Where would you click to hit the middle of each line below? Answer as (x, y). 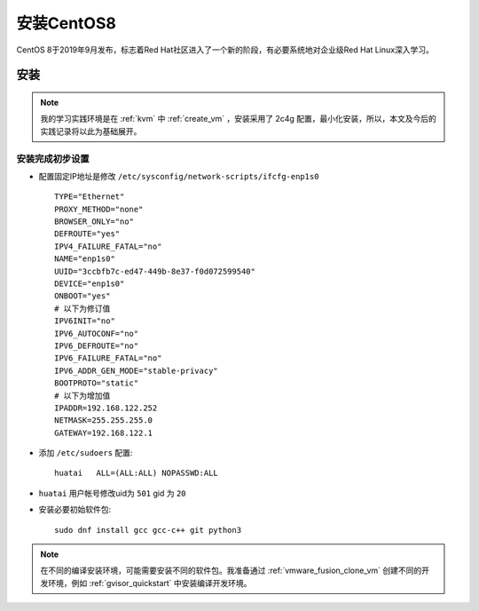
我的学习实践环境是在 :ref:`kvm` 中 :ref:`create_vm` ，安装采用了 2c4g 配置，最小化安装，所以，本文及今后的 (238, 119)
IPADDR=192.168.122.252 (106, 408)
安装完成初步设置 (53, 158)
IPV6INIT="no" (85, 321)
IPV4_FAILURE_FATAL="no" (108, 246)
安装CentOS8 (67, 23)
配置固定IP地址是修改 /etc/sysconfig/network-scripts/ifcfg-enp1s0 (179, 176)
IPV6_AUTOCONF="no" (97, 333)
